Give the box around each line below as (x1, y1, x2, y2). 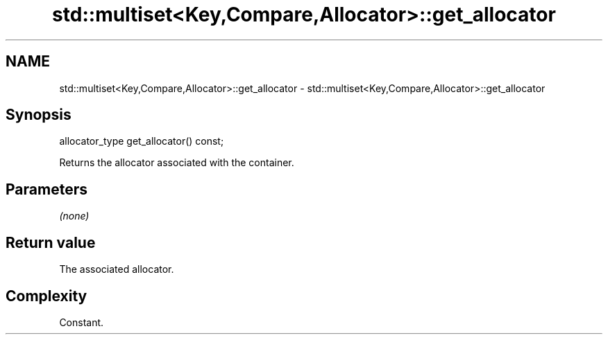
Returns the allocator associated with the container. (59, 156, 294, 169)
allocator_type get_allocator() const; (59, 135, 224, 147)
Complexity (6, 287, 87, 305)
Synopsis (6, 106, 71, 124)
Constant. (59, 316, 104, 328)
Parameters (6, 180, 87, 198)
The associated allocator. (59, 263, 174, 276)
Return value (6, 233, 96, 251)
